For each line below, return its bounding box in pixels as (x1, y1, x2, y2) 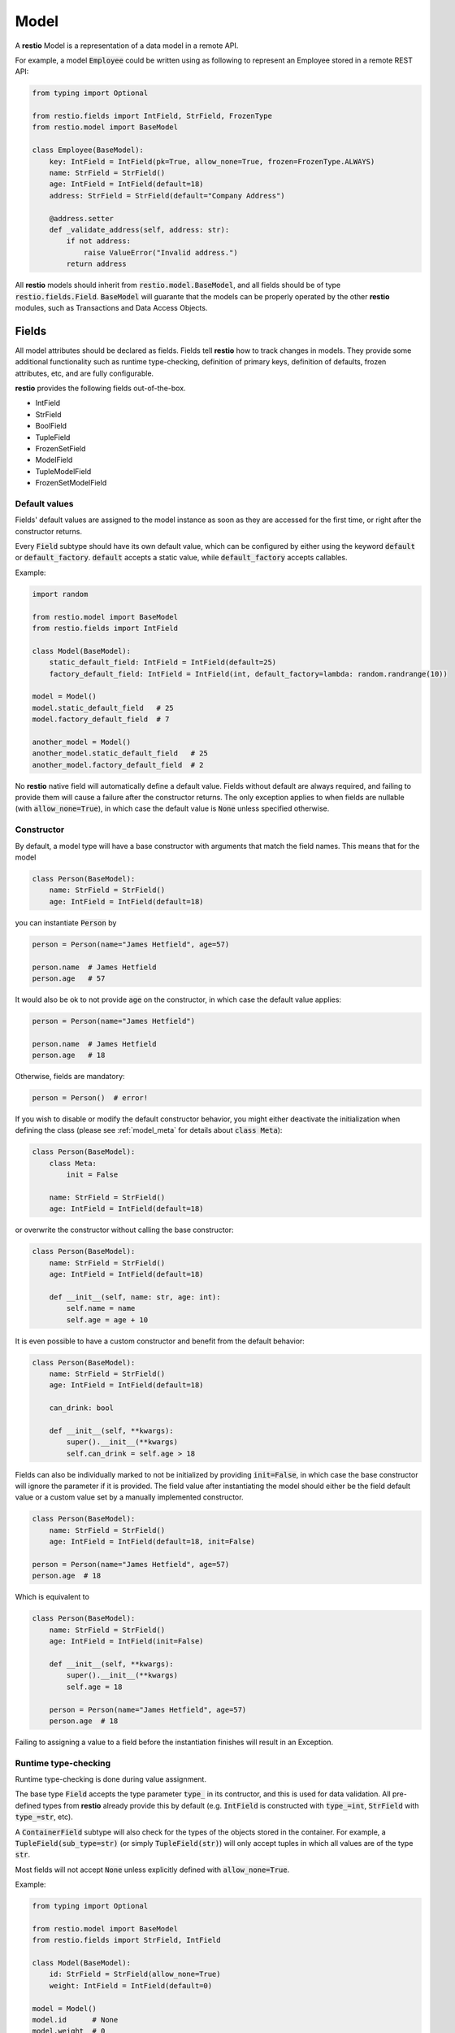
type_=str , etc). (15, 1812, 73, 1822)
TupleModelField (35, 466, 92, 476)
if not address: (66, 237, 132, 246)
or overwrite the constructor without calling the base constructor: (15, 1225, 235, 1235)
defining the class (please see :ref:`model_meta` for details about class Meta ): (15, 1125, 283, 1135)
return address (66, 259, 128, 268)
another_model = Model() (32, 737, 132, 747)
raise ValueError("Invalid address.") (83, 248, 239, 257)
